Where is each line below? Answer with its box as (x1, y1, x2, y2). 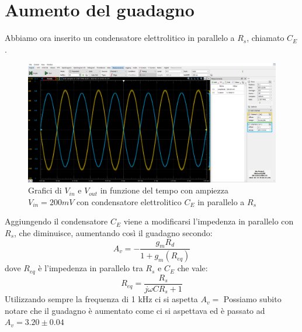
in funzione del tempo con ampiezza (100, 184, 229, 196)
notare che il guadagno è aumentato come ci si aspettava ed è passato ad (5, 304, 265, 316)
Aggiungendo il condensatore (5, 215, 108, 227)
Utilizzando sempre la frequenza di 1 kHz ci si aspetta (5, 293, 198, 305)
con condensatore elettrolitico (77, 195, 182, 207)
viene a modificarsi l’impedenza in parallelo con (123, 215, 294, 227)
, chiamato (247, 32, 284, 44)
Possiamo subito (223, 293, 282, 305)
